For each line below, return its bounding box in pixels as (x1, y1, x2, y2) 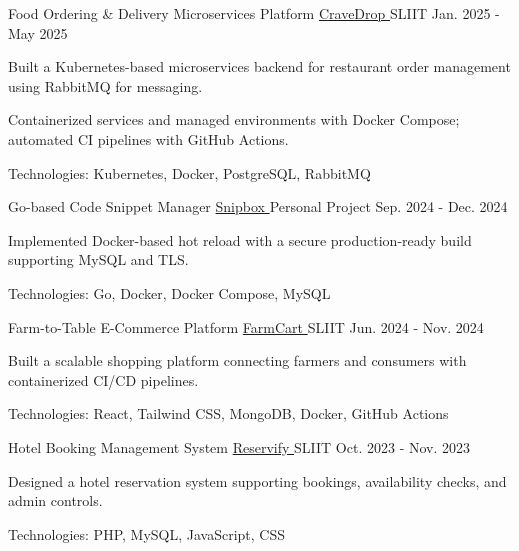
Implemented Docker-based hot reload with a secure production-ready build (8, 229, 472, 250)
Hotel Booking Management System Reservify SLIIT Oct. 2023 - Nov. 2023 (8, 436, 471, 457)
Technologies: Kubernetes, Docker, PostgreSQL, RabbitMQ (8, 162, 371, 183)
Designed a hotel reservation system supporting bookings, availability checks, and (8, 470, 507, 491)
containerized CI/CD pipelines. (8, 369, 199, 390)
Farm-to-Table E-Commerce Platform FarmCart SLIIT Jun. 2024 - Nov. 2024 (8, 316, 484, 337)
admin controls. (8, 490, 103, 511)
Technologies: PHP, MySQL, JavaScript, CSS (8, 523, 286, 544)
